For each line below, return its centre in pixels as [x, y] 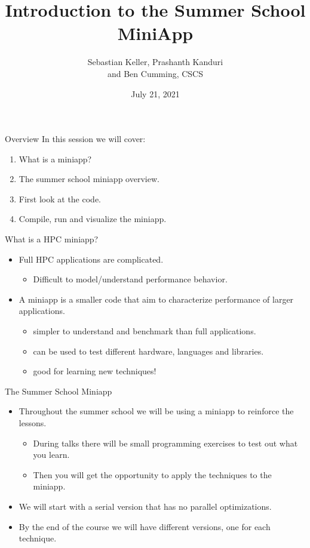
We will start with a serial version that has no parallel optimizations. [145, 506]
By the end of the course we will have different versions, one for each [145, 526]
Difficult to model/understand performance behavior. [130, 279]
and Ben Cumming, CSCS [155, 73]
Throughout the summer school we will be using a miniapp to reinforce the [156, 411]
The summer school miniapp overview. [89, 179]
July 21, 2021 [155, 93]
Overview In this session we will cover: [75, 139]
